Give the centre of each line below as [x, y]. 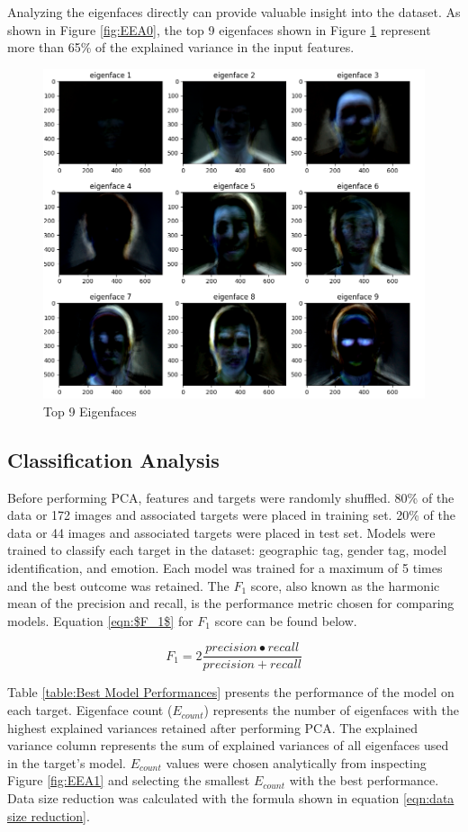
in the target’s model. [67, 762]
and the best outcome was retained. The [118, 585]
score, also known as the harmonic [345, 585]
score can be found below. [286, 620]
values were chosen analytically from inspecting [296, 762]
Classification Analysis [113, 459]
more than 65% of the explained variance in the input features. [181, 47]
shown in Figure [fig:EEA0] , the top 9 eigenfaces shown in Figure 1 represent [219, 29]
